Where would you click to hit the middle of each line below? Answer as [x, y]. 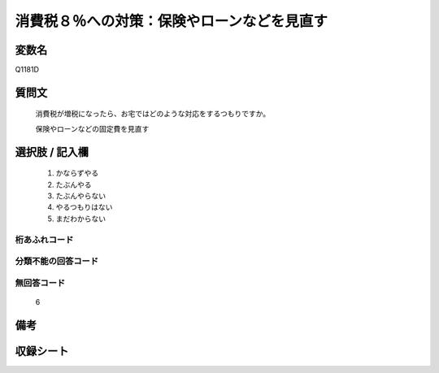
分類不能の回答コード [57, 262]
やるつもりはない [84, 207]
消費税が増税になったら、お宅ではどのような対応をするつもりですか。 [153, 114]
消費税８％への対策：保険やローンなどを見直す [172, 21]
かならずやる [77, 173]
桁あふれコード [44, 240]
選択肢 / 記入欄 [52, 152]
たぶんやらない [80, 196]
